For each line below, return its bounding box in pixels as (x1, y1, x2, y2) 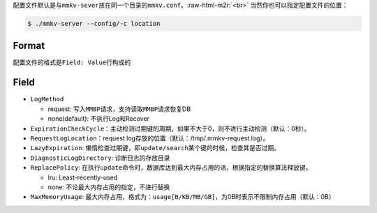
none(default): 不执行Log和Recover (47, 115, 150, 123)
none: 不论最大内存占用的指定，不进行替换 (47, 182, 170, 191)
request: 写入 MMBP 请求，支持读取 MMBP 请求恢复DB (47, 105, 191, 113)
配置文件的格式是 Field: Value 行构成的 (13, 58, 131, 66)
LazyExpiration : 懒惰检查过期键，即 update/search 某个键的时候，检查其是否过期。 (30, 144, 281, 152)
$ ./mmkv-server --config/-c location (27, 20, 161, 27)
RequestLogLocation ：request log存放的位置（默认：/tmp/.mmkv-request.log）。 (30, 133, 269, 142)
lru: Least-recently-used (47, 173, 118, 182)
